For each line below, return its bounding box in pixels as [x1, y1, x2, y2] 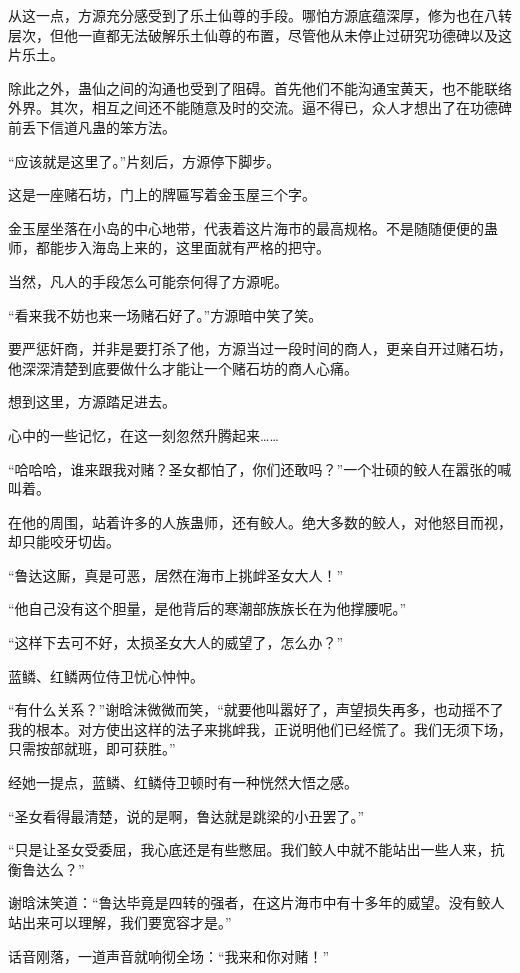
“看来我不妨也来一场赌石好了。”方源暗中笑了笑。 [8, 304, 323, 325]
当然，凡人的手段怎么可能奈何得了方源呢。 [8, 270, 288, 291]
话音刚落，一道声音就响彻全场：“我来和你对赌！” [8, 945, 330, 966]
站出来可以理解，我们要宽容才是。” [8, 912, 232, 932]
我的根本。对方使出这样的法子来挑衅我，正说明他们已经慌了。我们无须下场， [8, 718, 512, 739]
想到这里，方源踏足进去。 [8, 391, 176, 412]
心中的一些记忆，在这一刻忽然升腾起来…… [8, 424, 279, 445]
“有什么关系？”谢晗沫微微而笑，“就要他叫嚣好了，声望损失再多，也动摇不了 [8, 699, 504, 720]
